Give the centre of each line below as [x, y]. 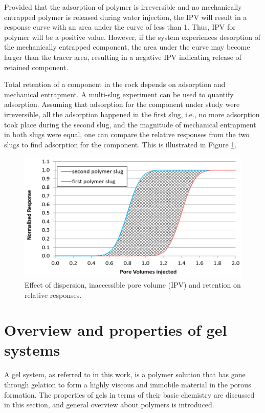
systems [32, 350]
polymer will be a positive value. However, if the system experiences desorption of [132, 37]
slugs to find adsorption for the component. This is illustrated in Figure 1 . [120, 144]
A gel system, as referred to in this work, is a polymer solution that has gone [125, 374]
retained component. [36, 67]
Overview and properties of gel [116, 330]
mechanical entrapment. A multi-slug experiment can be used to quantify [119, 94]
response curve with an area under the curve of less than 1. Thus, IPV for [120, 27]
